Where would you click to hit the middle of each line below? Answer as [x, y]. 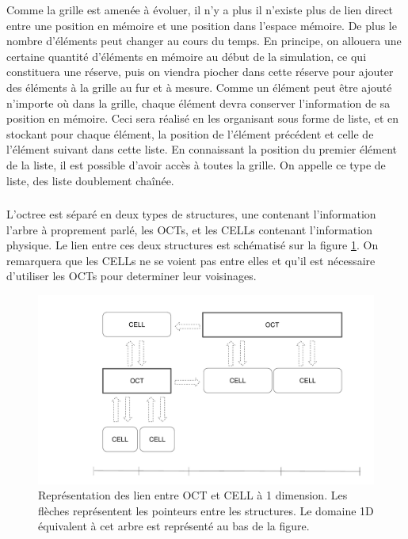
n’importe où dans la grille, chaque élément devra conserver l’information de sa [198, 102]
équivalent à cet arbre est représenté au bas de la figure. [174, 526]
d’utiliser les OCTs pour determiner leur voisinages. [132, 276]
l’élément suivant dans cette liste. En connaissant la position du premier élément [202, 149]
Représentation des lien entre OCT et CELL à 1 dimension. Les [193, 495]
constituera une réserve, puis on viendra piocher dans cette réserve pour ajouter [200, 72]
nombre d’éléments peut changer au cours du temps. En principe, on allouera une [204, 41]
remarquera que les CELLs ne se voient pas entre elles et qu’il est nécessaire [191, 260]
